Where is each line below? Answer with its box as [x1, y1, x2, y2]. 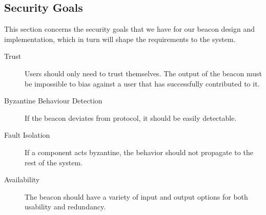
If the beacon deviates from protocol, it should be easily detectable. [25, 112, 237, 123]
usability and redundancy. [25, 201, 106, 212]
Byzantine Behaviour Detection [4, 95, 103, 106]
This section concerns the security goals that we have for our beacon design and [4, 24, 255, 34]
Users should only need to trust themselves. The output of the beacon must [25, 68, 262, 78]
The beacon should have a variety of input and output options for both [25, 191, 248, 202]
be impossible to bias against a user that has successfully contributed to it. [25, 78, 260, 89]
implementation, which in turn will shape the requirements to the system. [4, 33, 236, 44]
